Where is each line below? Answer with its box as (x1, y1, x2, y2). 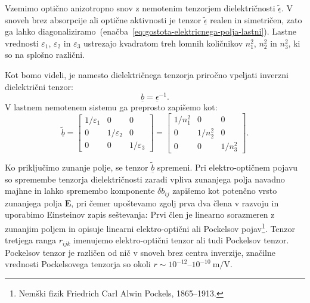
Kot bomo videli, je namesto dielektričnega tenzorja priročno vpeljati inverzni (5, 68, 289, 81)
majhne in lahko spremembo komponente (5, 184, 155, 197)
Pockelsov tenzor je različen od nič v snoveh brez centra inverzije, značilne (5, 246, 275, 258)
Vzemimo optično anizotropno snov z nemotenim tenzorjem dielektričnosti (5, 2, 275, 14)
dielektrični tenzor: (5, 80, 73, 92)
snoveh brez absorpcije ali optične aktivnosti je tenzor (5, 13, 201, 26)
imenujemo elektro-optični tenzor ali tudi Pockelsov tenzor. (73, 234, 289, 246)
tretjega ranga (5, 234, 57, 246)
